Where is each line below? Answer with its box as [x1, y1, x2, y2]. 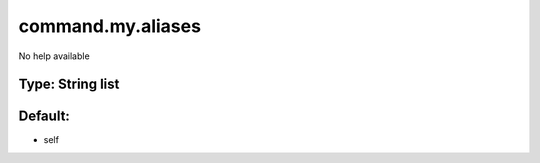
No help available [18, 50, 90, 62]
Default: [18, 108, 70, 125]
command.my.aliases [18, 15, 202, 37]
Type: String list [18, 76, 120, 93]
